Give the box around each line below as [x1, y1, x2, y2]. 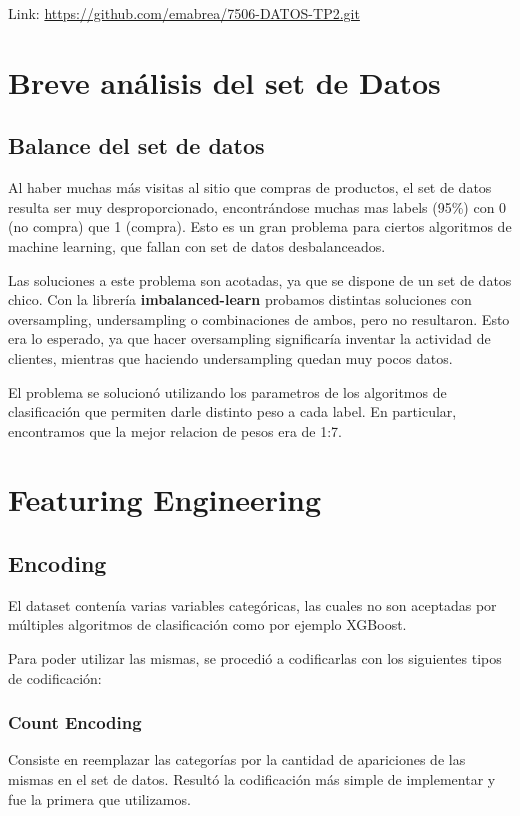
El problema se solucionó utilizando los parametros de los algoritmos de [8, 381, 447, 402]
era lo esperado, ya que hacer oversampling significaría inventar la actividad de [8, 328, 491, 349]
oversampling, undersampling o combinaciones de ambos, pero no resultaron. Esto [8, 308, 510, 329]
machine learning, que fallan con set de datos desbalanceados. [8, 235, 386, 256]
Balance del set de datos [8, 130, 265, 161]
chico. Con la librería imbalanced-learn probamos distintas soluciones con [8, 289, 472, 310]
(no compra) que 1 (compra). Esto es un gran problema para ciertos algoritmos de [8, 216, 512, 237]
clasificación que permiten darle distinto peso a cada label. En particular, [8, 401, 457, 422]
